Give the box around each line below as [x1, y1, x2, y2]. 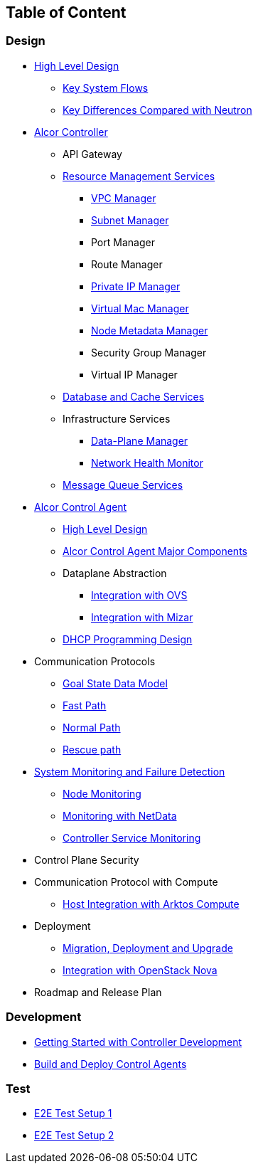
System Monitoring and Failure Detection [34, 765, 225, 778]
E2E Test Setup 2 [34, 1129, 114, 1142]
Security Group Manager [91, 346, 207, 359]
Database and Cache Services [63, 390, 205, 403]
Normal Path [63, 721, 121, 734]
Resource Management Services [63, 169, 215, 182]
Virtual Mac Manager [91, 302, 189, 314]
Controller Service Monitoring [63, 831, 201, 844]
